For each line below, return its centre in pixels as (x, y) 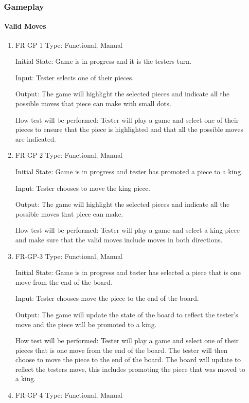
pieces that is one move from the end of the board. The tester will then (121, 350)
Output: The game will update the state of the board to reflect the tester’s (127, 314)
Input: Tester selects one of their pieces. (75, 77)
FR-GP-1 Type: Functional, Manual (69, 45)
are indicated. (36, 138)
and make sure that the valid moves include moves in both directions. (119, 239)
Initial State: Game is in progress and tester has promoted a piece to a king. (129, 171)
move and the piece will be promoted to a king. (86, 324)
